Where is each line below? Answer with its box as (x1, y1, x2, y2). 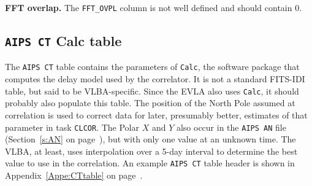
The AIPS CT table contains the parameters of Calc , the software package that (5, 60, 300, 73)
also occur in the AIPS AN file (176, 120, 286, 133)
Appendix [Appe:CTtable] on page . (5, 169, 143, 182)
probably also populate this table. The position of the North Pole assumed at (5, 96, 295, 109)
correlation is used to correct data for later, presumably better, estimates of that (5, 108, 308, 121)
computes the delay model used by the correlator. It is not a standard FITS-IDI (5, 72, 305, 85)
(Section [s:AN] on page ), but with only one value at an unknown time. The (5, 133, 296, 145)
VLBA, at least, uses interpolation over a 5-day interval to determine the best (5, 144, 298, 157)
